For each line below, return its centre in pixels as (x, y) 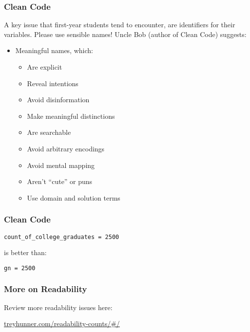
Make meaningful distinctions (71, 116)
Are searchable (49, 132)
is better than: (25, 252)
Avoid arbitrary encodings (66, 148)
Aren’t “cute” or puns (60, 181)
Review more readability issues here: (58, 307)
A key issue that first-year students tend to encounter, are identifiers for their (120, 25)
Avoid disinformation (58, 100)
